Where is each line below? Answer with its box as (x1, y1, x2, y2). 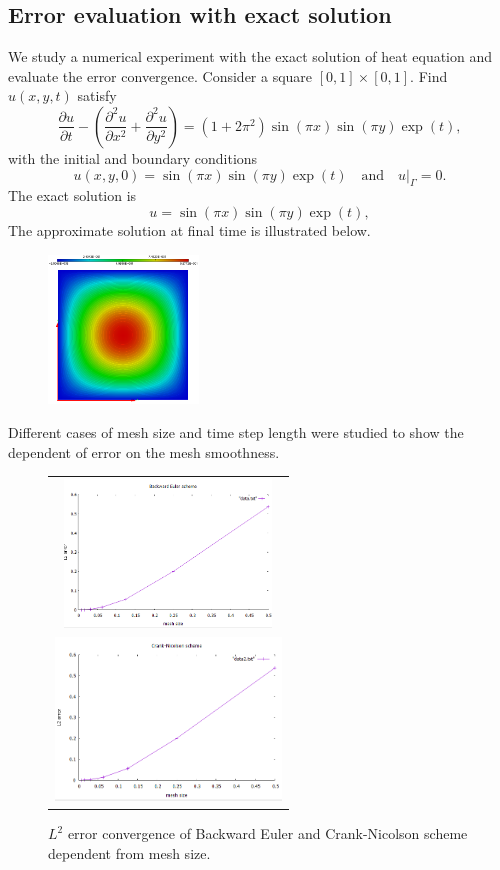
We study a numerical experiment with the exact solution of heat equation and (8, 46, 493, 67)
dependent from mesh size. (48, 842, 211, 863)
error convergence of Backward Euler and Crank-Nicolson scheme (67, 823, 468, 844)
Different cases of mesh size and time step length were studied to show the (8, 421, 464, 442)
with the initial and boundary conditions (8, 147, 258, 168)
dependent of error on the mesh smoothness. (8, 441, 280, 462)
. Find (410, 65, 448, 86)
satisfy (77, 85, 117, 106)
